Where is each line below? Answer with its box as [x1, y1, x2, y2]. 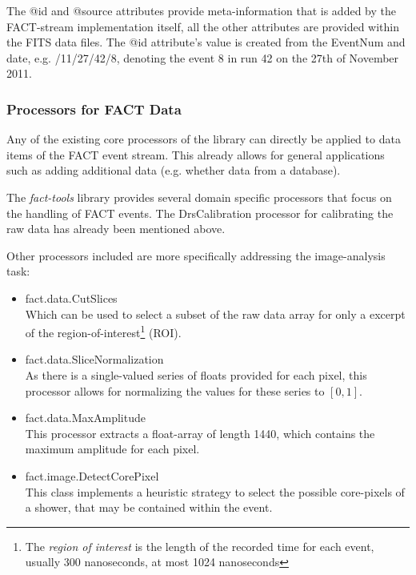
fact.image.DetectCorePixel [25, 467, 159, 484]
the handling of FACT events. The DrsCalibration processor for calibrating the [6, 204, 394, 221]
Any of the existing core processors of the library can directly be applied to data [6, 131, 401, 147]
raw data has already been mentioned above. [6, 220, 226, 237]
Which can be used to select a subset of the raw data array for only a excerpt [25, 305, 406, 322]
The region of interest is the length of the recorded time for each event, [25, 537, 374, 554]
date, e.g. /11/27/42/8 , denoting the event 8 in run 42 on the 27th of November [6, 49, 399, 66]
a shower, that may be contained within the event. [25, 499, 273, 516]
